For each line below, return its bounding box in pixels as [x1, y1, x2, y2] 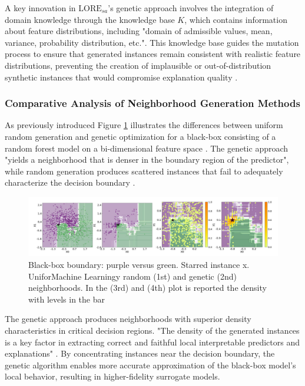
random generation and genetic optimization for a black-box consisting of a [5, 130, 276, 142]
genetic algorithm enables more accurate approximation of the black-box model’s [5, 358, 296, 371]
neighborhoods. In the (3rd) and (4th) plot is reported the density [28, 281, 267, 294]
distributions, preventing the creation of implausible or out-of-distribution [5, 59, 271, 71]
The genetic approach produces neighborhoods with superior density [5, 313, 251, 325]
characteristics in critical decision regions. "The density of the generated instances [5, 324, 300, 336]
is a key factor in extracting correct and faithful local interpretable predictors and [5, 335, 300, 348]
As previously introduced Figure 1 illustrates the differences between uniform [5, 119, 283, 131]
